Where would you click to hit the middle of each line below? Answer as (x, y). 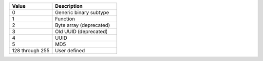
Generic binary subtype (82, 12)
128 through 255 (31, 51)
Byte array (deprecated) (82, 25)
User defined (70, 51)
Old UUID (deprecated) (81, 31)
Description (69, 6)
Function (65, 19)
